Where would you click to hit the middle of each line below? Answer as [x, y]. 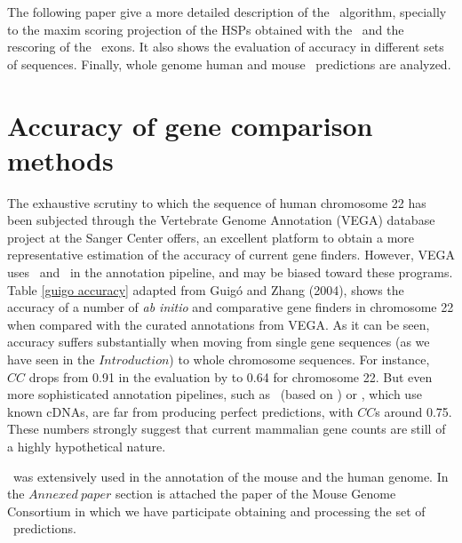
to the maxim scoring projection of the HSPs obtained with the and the [206, 29]
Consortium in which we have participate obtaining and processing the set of [216, 511]
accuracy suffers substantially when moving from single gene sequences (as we [219, 342]
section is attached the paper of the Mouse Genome [255, 494]
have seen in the [51, 359]
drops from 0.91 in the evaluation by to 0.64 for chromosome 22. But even [231, 376]
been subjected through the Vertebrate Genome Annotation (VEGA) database [221, 220]
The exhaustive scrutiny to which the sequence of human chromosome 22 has [217, 202]
